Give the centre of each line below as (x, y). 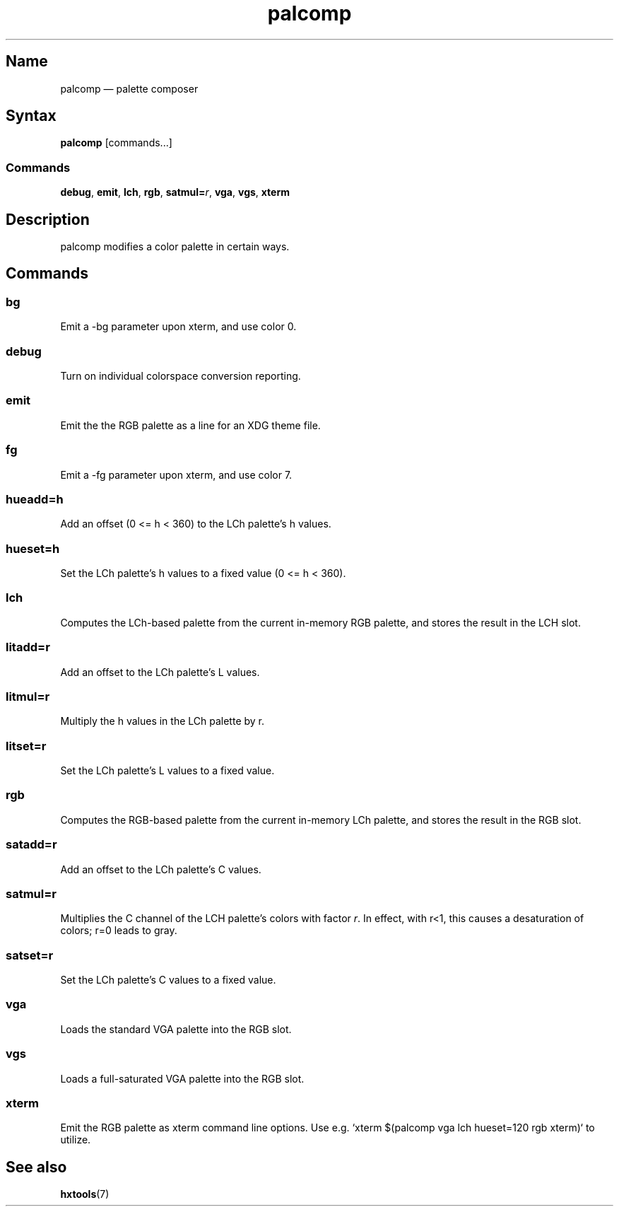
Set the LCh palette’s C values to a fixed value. (168, 980)
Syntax (31, 116)
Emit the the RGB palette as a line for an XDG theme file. (190, 425)
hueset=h (33, 548)
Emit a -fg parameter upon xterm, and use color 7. (176, 474)
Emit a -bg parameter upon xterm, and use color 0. (178, 327)
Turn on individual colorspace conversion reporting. (181, 376)
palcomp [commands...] (116, 143)
